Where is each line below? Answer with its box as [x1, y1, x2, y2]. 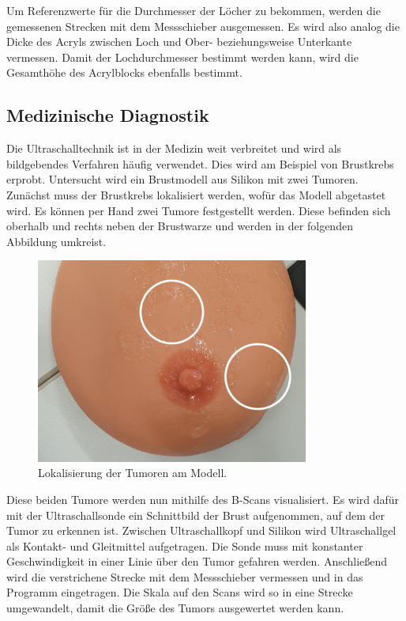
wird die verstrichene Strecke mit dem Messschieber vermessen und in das [6, 568, 363, 585]
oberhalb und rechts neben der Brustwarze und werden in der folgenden [6, 218, 353, 234]
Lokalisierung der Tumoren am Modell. [38, 464, 227, 481]
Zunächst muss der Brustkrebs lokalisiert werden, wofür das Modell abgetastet [6, 186, 386, 203]
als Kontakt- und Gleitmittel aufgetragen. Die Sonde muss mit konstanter [6, 537, 363, 554]
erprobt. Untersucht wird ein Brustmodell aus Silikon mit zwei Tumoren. [6, 171, 359, 187]
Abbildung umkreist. [6, 233, 107, 249]
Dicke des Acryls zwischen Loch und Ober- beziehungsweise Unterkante [6, 33, 352, 50]
